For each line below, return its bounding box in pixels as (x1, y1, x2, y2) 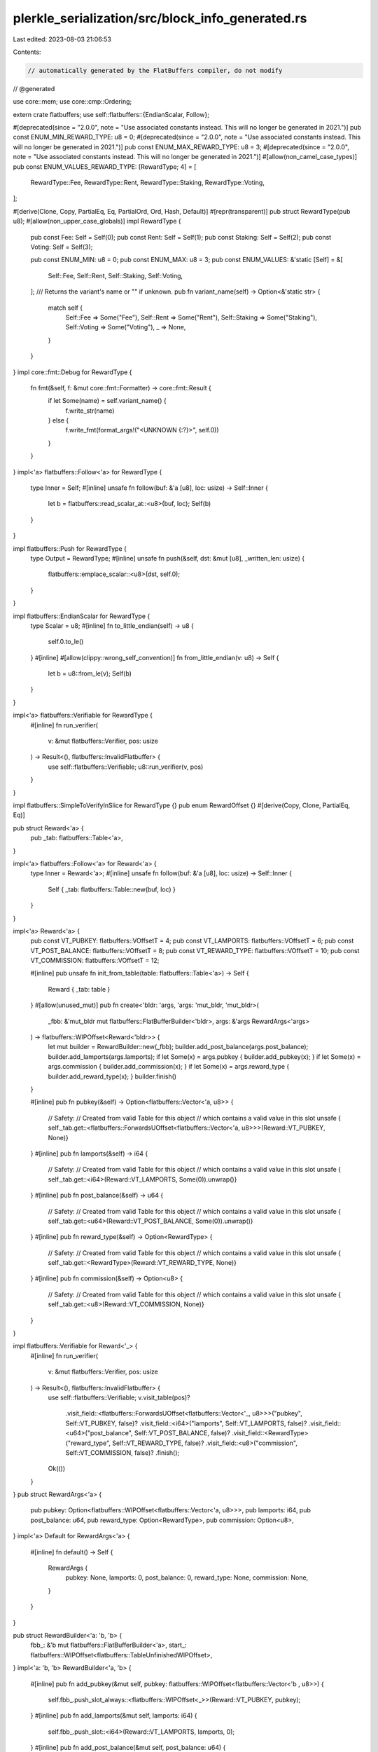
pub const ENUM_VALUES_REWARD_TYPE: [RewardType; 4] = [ (13, 162, 197, 171)
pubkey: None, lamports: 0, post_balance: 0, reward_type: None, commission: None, (65, 1573, 309, 1582)
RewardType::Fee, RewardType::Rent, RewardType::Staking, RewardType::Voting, (30, 179, 265, 187)
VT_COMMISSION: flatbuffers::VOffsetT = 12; (30, 957, 160, 965)
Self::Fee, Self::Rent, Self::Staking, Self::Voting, (48, 271, 183, 280)
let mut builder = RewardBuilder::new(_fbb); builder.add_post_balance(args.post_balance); (48, 1043, 309, 1051)
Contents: (13, 48, 41, 56)
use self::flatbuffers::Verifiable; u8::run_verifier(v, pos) (48, 762, 204, 771)
